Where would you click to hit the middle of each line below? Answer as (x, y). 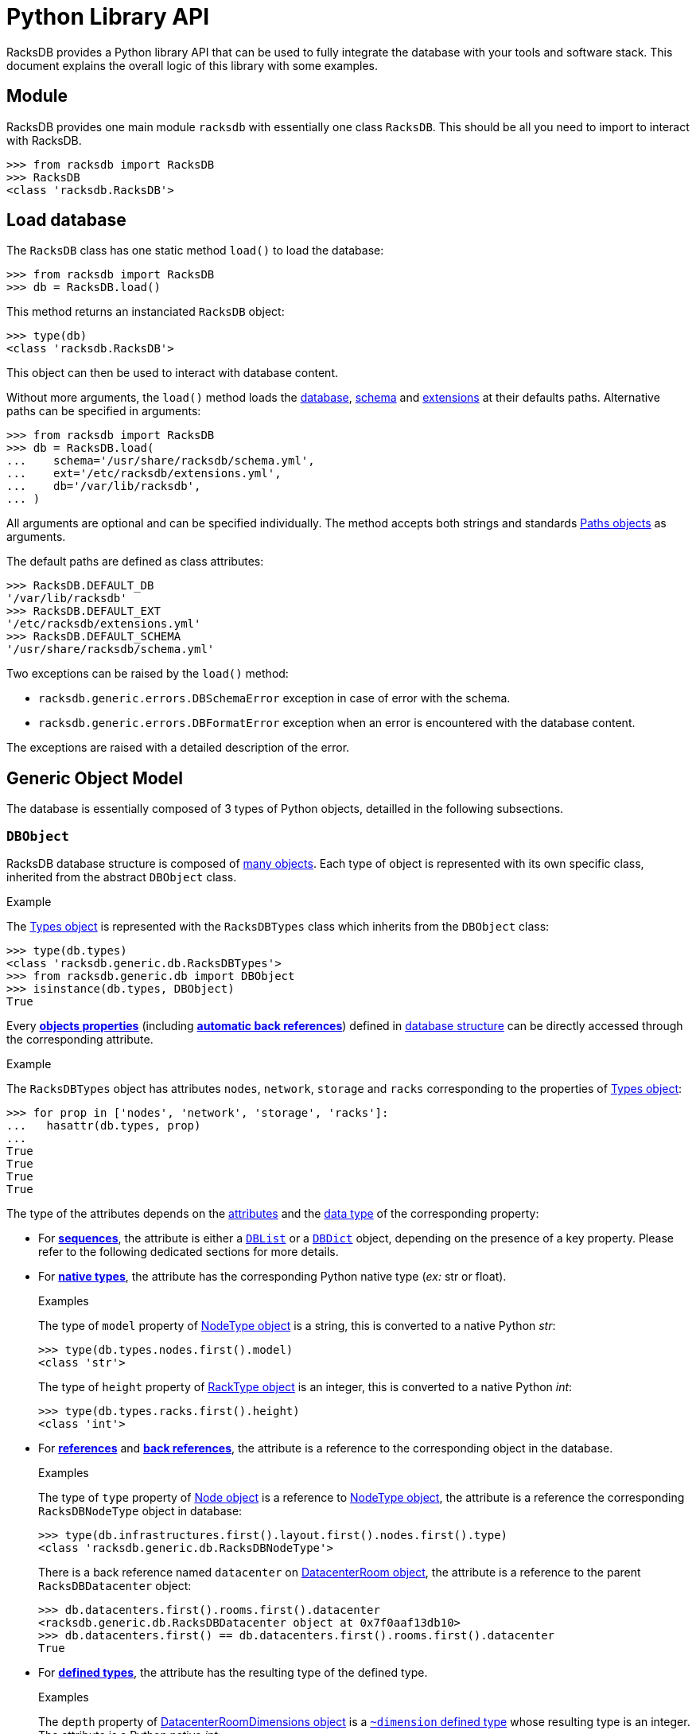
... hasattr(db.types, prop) (104, 1126)
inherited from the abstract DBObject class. (122, 877)
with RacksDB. (44, 140)
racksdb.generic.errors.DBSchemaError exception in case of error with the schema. (274, 698)
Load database (66, 220)
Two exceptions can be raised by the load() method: (148, 674)
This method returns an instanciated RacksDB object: (146, 312)
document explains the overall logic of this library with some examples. (192, 65)
